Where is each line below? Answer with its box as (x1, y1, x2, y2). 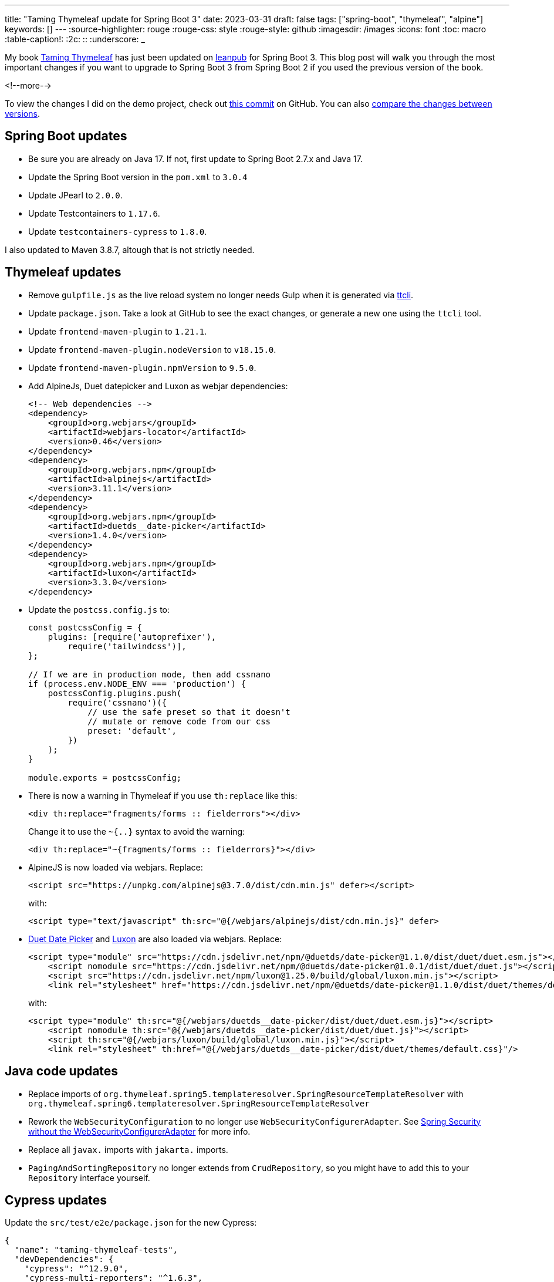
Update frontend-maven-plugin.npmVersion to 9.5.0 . (28, 362, 256, 373)
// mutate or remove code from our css (87, 716, 271, 726)
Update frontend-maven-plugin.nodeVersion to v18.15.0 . (28, 344, 276, 355)
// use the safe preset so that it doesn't (87, 707, 290, 717)
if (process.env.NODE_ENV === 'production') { (28, 679, 246, 689)
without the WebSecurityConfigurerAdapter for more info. (28, 1126, 251, 1136)
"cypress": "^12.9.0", (24, 1264, 129, 1274)
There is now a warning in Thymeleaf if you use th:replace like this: (28, 790, 298, 801)
